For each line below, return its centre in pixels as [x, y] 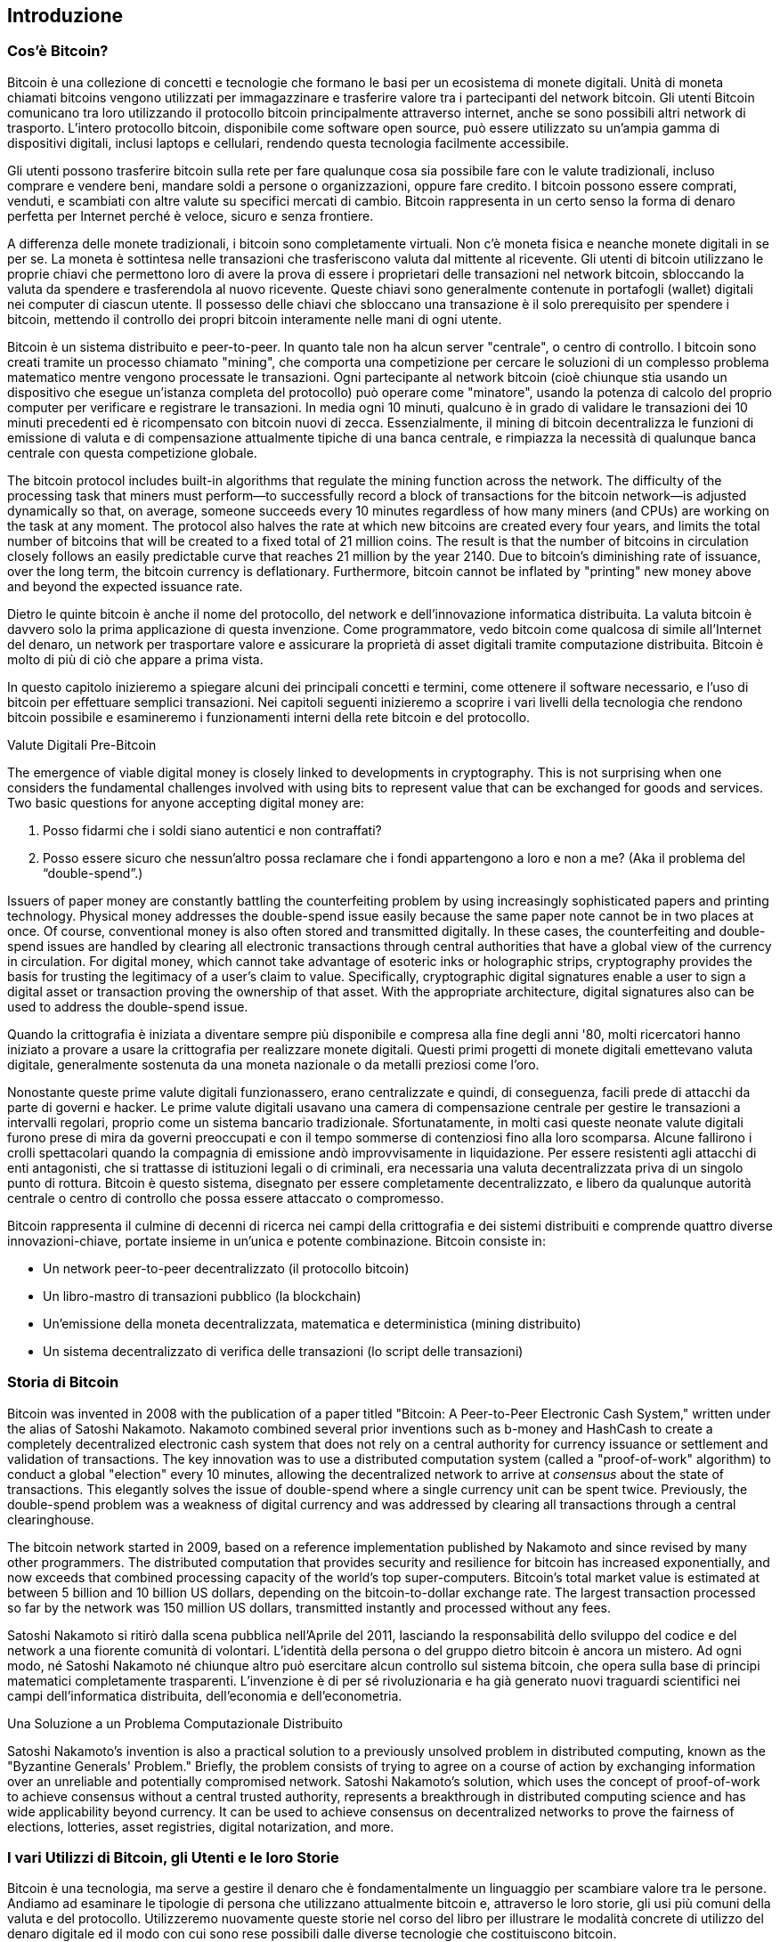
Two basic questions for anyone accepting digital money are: [186, 802]
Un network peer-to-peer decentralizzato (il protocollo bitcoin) [226, 1268]
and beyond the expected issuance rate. [125, 586]
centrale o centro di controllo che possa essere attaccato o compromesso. [226, 1198]
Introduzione [65, 16]
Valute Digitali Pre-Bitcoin [82, 744]
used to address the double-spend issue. [128, 1006]
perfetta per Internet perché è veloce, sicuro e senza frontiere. [191, 215]
